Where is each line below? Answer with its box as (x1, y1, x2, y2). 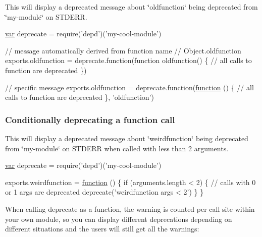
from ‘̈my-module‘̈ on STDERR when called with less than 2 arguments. (5, 143, 229, 153)
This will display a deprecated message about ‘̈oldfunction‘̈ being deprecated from (5, 2, 258, 12)
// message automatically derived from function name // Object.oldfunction (5, 45, 241, 55)
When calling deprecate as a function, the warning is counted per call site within (5, 203, 255, 214)
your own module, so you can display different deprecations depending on (5, 213, 232, 224)
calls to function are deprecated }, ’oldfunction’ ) (5, 92, 154, 102)
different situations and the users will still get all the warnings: (5, 223, 199, 234)
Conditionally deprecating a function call (5, 113, 175, 126)
